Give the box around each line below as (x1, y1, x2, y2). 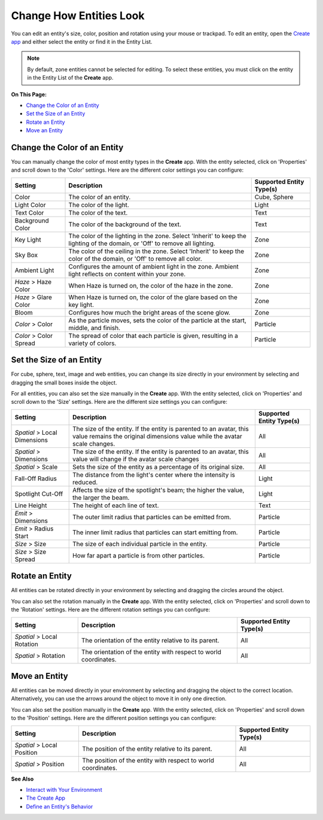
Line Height (14, 501, 47, 510)
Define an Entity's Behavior (26, 803, 93, 810)
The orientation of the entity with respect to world (81, 648, 221, 656)
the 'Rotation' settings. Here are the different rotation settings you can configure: (11, 606, 211, 613)
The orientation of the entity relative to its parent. (81, 636, 220, 644)
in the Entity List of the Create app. (27, 74, 114, 81)
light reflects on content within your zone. (68, 270, 186, 278)
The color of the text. (68, 208, 128, 217)
